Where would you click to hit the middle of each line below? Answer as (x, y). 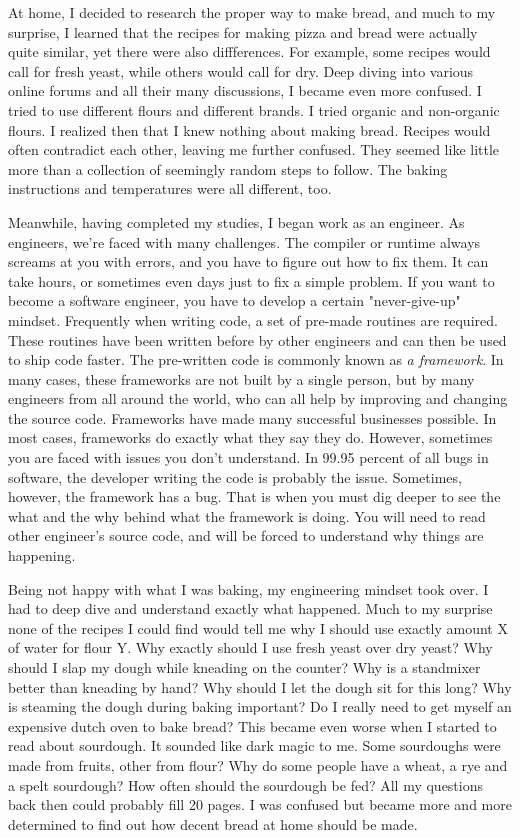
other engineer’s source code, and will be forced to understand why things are (246, 535)
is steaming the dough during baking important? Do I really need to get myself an (260, 706)
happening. (42, 555)
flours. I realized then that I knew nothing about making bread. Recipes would (249, 129)
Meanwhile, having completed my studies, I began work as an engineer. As (236, 221)
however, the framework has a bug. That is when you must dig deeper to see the (254, 496)
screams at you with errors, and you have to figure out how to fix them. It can (248, 261)
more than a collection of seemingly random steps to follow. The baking (228, 168)
